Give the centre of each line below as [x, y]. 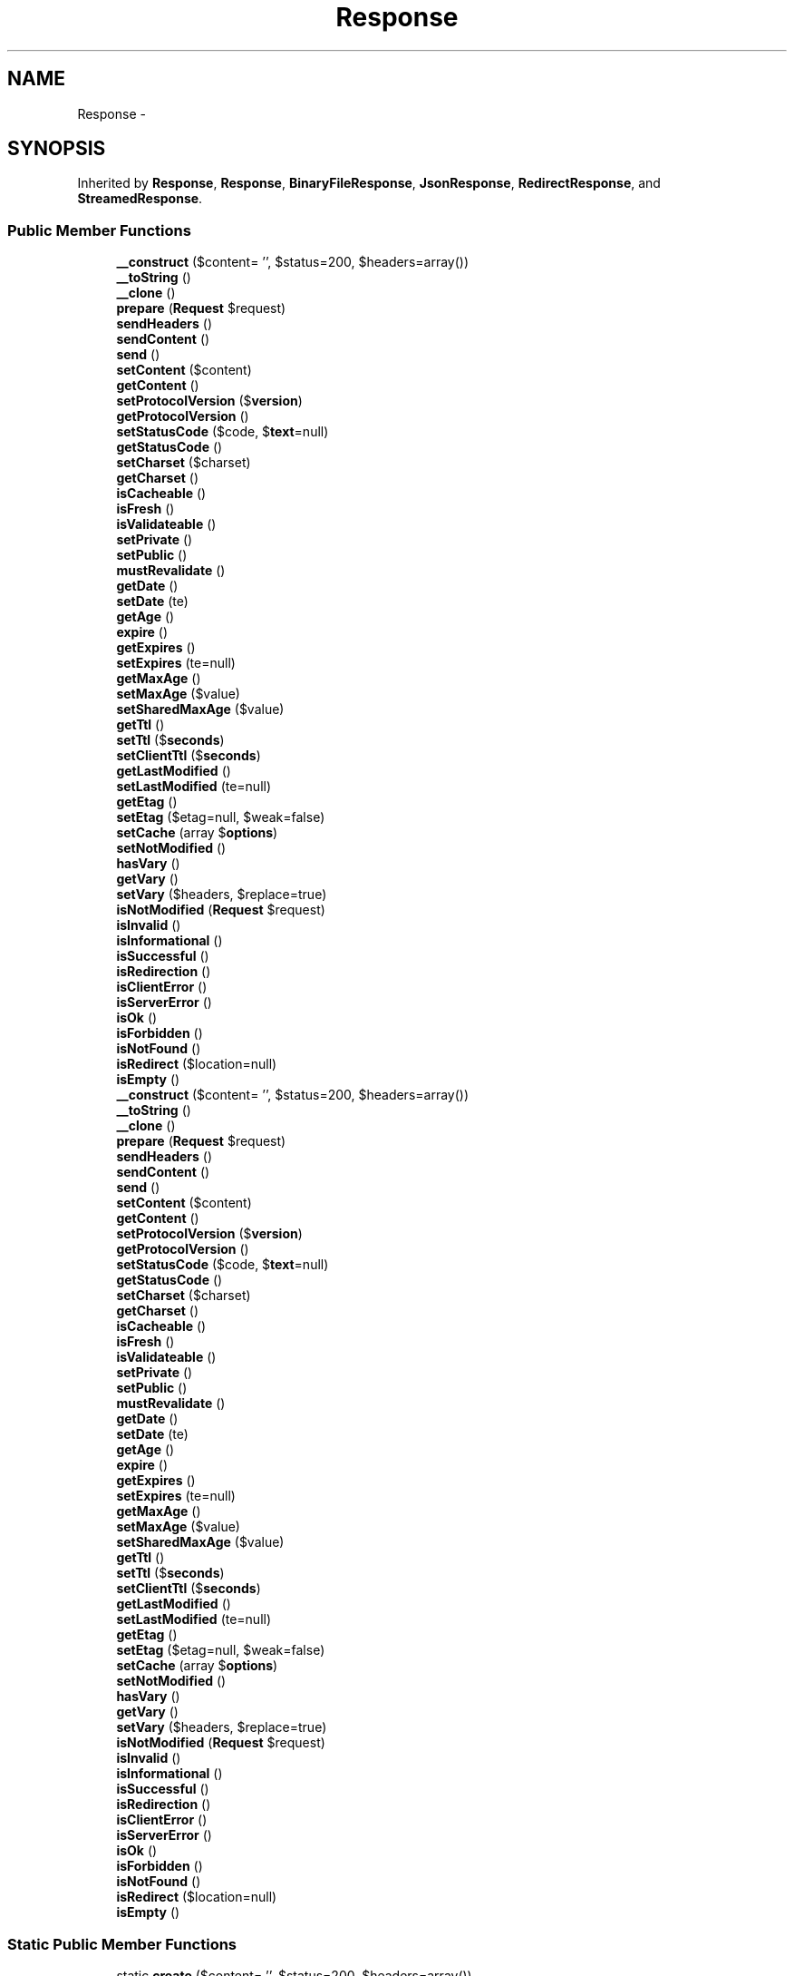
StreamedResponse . [140, 199]
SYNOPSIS [57, 149]
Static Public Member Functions [122, 1944]
